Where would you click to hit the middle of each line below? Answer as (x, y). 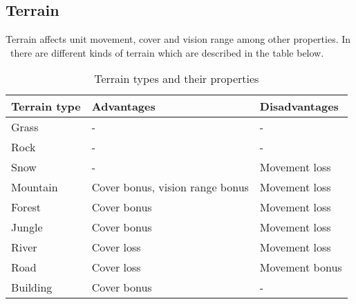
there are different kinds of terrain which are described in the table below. (167, 52)
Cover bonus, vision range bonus (170, 187)
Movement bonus (301, 267)
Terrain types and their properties (177, 79)
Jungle (27, 227)
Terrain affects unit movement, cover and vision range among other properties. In (178, 39)
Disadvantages (299, 106)
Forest (26, 207)
